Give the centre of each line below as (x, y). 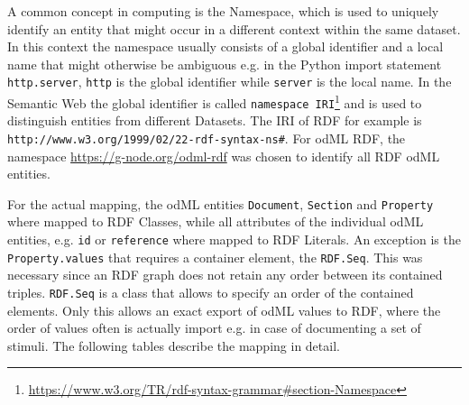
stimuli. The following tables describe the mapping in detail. (174, 345)
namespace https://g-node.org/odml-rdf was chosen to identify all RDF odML (224, 156)
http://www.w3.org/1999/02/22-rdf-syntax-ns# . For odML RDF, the (207, 138)
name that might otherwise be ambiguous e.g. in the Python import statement (225, 64)
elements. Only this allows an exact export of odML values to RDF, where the (224, 310)
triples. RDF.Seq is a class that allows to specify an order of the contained (211, 292)
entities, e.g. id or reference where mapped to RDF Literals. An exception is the (234, 239)
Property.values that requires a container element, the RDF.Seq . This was (215, 257)
